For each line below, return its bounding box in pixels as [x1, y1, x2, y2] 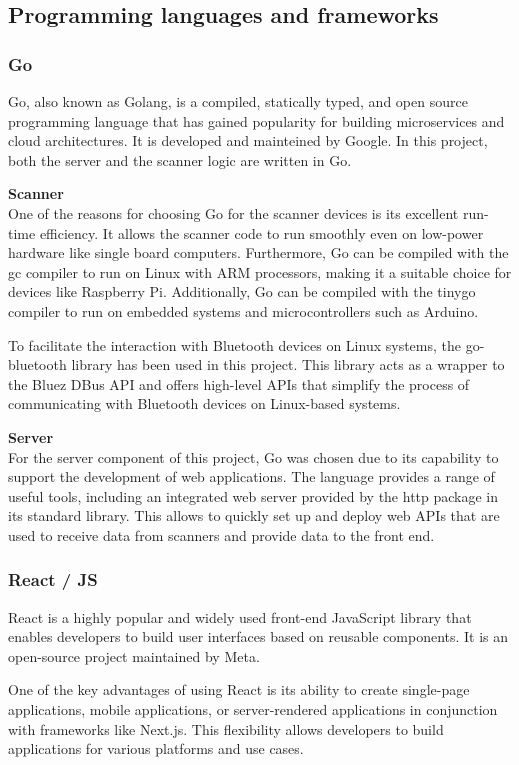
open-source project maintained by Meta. [8, 645, 260, 666]
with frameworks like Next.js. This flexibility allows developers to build [8, 718, 444, 739]
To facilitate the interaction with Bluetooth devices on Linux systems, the [8, 334, 461, 355]
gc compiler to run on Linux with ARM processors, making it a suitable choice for [8, 261, 512, 282]
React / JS [8, 567, 98, 592]
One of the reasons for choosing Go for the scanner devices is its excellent [8, 202, 459, 223]
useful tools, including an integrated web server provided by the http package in [8, 485, 499, 506]
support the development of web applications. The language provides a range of [8, 466, 495, 487]
